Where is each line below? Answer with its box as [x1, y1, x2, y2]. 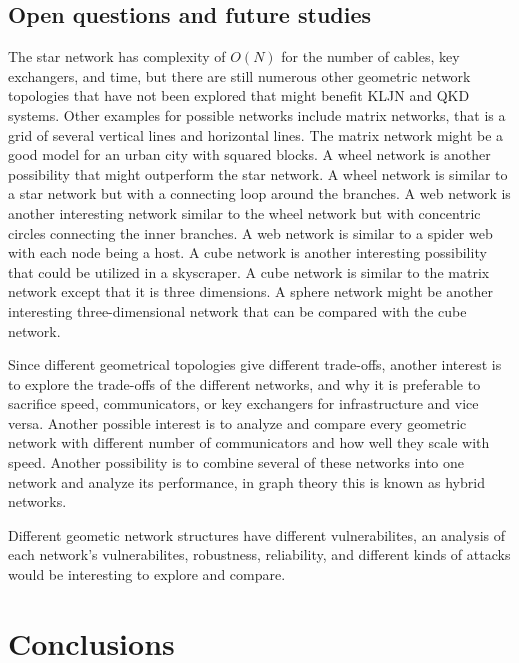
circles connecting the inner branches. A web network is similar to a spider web [8, 222, 493, 243]
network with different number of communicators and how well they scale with [8, 432, 490, 453]
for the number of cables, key [281, 46, 460, 67]
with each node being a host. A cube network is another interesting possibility [8, 242, 487, 263]
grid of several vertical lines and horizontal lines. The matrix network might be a [8, 124, 504, 145]
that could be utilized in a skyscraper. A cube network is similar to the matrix [8, 261, 490, 282]
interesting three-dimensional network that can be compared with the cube [8, 300, 467, 321]
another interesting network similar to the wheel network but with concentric [8, 202, 481, 223]
